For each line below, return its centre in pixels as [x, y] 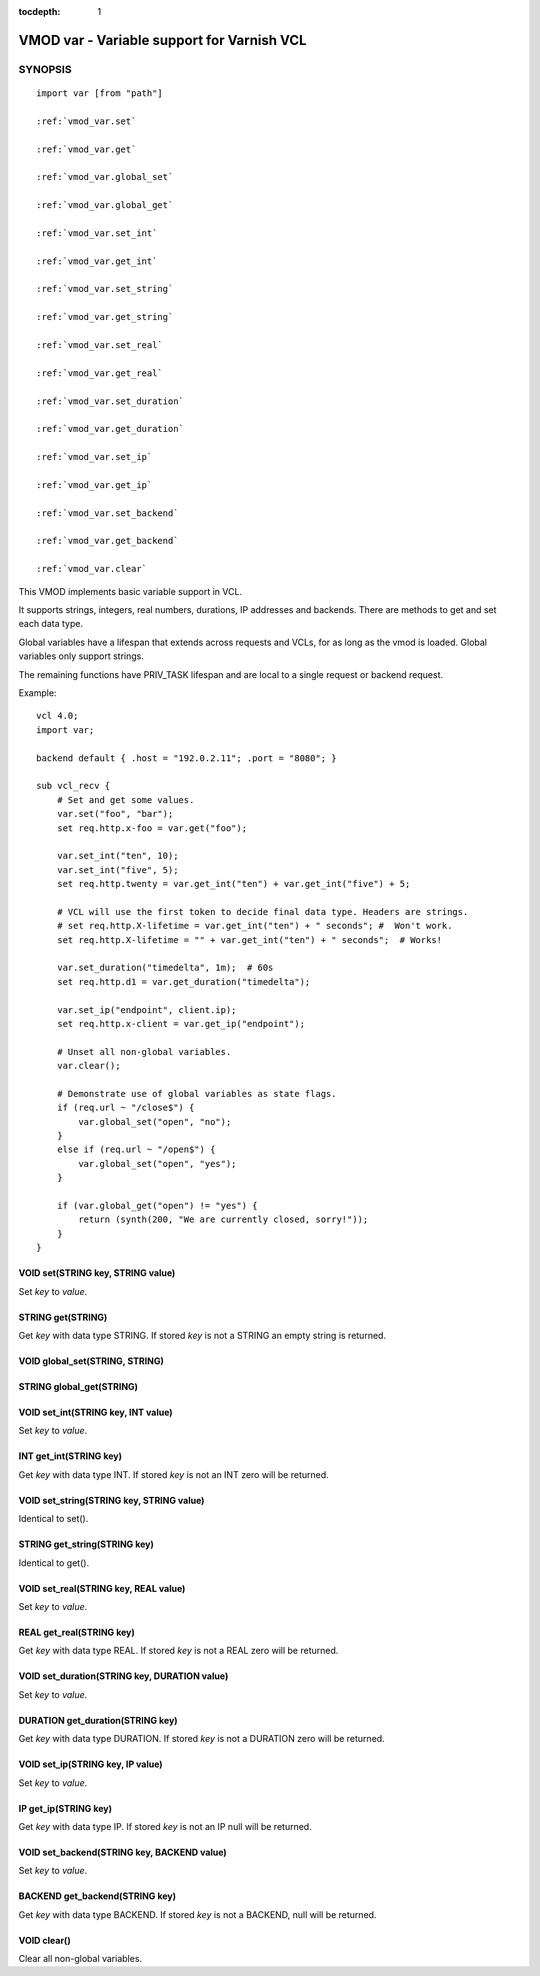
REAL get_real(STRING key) [76, 1632]
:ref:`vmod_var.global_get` [105, 205]
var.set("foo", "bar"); [115, 814]
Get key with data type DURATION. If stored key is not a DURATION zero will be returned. [201, 1739]
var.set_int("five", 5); [117, 869]
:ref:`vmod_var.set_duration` [110, 401]
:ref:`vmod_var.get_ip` [94, 484]
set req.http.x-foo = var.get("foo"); [152, 828]
